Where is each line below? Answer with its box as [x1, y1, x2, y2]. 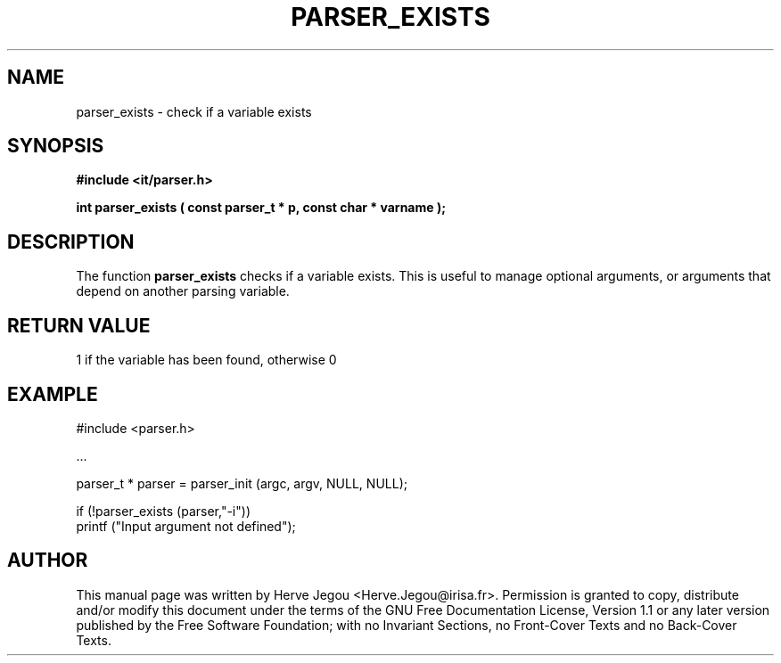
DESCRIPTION [7, 230, 135, 253]
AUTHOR [7, 549, 88, 572]
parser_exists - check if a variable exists [76, 103, 312, 119]
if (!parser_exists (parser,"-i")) [76, 503, 251, 519]
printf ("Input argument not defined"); [76, 518, 296, 534]
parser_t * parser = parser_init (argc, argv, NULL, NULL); [76, 475, 407, 491]
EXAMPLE [7, 382, 98, 405]
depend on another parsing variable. [76, 283, 290, 299]
